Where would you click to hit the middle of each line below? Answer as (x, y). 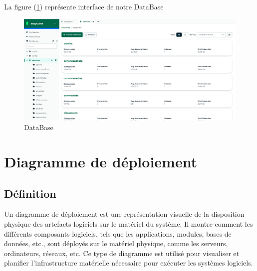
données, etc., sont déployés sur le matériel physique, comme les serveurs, (116, 243)
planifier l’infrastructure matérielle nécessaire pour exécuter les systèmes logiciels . (128, 263)
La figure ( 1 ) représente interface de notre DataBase (84, 6)
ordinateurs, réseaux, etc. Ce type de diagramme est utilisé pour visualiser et (122, 253)
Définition (30, 193)
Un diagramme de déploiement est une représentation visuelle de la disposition (124, 214)
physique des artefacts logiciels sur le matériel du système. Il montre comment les (128, 224)
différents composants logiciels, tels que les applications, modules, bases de (118, 233)
